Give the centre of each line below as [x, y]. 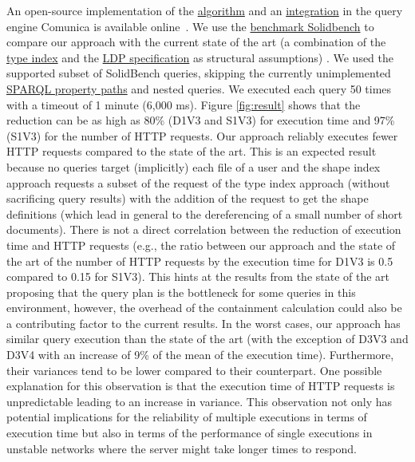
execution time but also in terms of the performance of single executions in [190, 433]
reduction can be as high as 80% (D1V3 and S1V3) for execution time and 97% [201, 120]
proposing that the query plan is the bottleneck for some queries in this [181, 292]
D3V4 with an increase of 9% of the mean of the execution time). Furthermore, [200, 355]
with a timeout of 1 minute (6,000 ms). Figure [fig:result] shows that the [184, 104]
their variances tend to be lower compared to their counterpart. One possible [194, 370]
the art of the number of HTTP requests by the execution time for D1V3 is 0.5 [200, 261]
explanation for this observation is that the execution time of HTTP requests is [201, 386]
